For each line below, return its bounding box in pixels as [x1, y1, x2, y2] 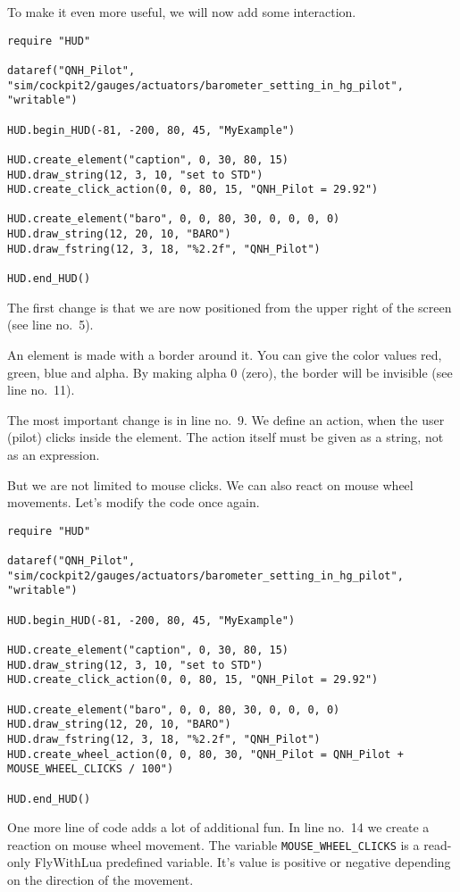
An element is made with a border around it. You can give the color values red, [7, 345, 442, 363]
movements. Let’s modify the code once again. [7, 493, 260, 512]
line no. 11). [7, 380, 75, 399]
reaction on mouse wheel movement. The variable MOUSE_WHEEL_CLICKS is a [7, 835, 420, 854]
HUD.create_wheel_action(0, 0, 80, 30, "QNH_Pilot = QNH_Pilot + [7, 747, 404, 761]
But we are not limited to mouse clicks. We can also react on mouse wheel [7, 475, 414, 494]
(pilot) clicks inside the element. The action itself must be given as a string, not [7, 428, 444, 446]
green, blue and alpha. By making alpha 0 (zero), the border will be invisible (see [7, 363, 453, 381]
